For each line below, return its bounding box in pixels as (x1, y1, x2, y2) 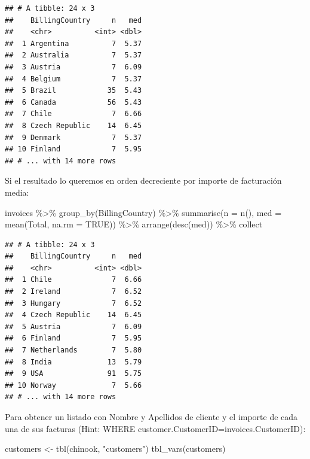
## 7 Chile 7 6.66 (5, 110, 142, 118)
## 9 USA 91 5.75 (5, 369, 142, 378)
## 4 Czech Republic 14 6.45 (5, 311, 142, 320)
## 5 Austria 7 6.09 (5, 322, 142, 331)
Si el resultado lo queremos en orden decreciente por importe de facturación (5, 174, 282, 187)
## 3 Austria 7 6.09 (5, 62, 142, 71)
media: (5, 186, 29, 198)
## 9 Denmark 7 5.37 (5, 133, 142, 142)
